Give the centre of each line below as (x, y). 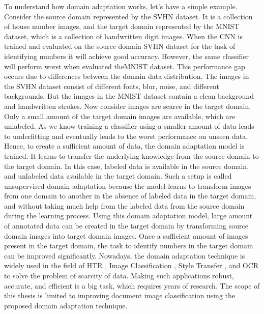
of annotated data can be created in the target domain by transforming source (126, 226)
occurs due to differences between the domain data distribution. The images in (127, 76)
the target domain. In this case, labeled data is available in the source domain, (127, 166)
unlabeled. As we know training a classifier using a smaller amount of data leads (129, 126)
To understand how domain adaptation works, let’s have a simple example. (121, 6)
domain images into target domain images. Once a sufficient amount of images (126, 235)
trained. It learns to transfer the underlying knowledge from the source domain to (131, 155)
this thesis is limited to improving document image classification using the (120, 295)
